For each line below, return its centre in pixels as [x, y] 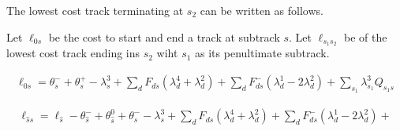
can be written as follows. [262, 10]
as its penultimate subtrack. [262, 53]
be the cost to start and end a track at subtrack [164, 36]
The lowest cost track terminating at [95, 10]
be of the [366, 36]
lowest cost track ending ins [73, 53]
